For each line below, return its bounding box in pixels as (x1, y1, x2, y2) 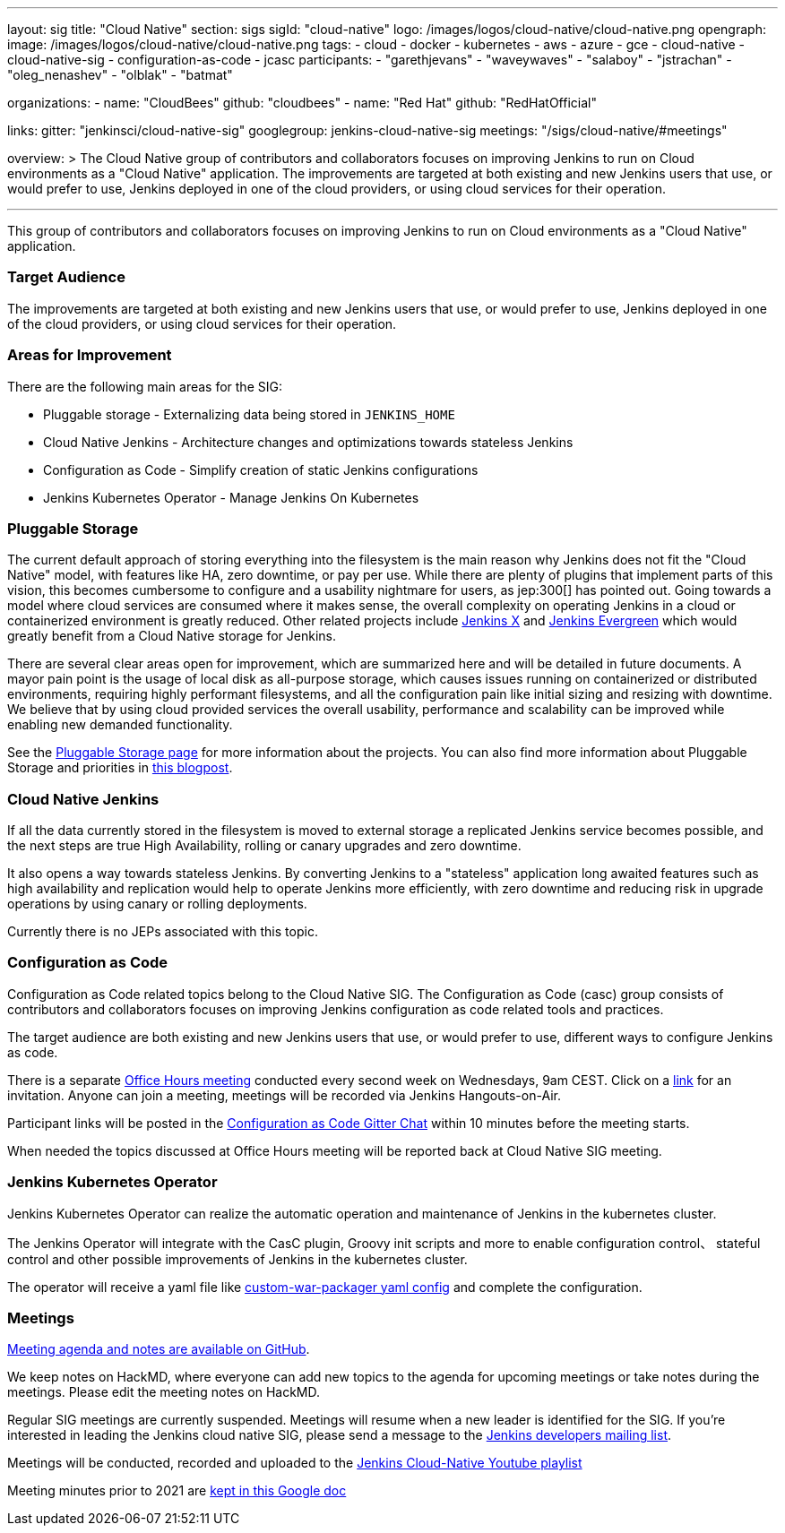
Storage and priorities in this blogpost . (7, 760, 233, 776)
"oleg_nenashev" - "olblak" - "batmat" (7, 67, 233, 82)
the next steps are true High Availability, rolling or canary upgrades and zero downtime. (7, 838, 522, 853)
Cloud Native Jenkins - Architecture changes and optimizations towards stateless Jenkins (43, 434, 574, 450)
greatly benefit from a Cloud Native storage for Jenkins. (7, 628, 336, 644)
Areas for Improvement (7, 346, 172, 365)
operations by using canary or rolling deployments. (7, 896, 307, 911)
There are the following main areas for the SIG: (7, 378, 282, 394)
